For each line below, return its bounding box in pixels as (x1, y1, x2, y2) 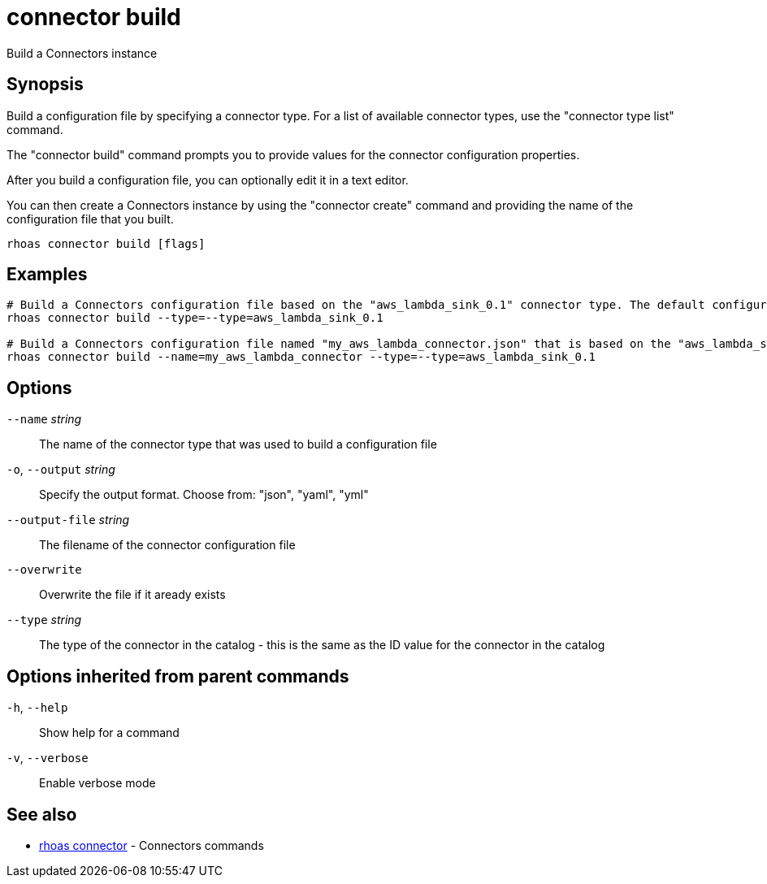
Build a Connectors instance (6, 45, 158, 60)
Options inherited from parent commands (6, 665, 349, 687)
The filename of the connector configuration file (39, 538, 296, 552)
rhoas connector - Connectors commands (39, 838, 264, 852)
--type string (6, 613, 82, 627)
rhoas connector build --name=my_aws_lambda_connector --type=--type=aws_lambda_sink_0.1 (6, 350, 596, 364)
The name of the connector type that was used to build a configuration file (39, 437, 437, 452)
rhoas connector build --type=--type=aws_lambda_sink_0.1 (6, 311, 383, 325)
